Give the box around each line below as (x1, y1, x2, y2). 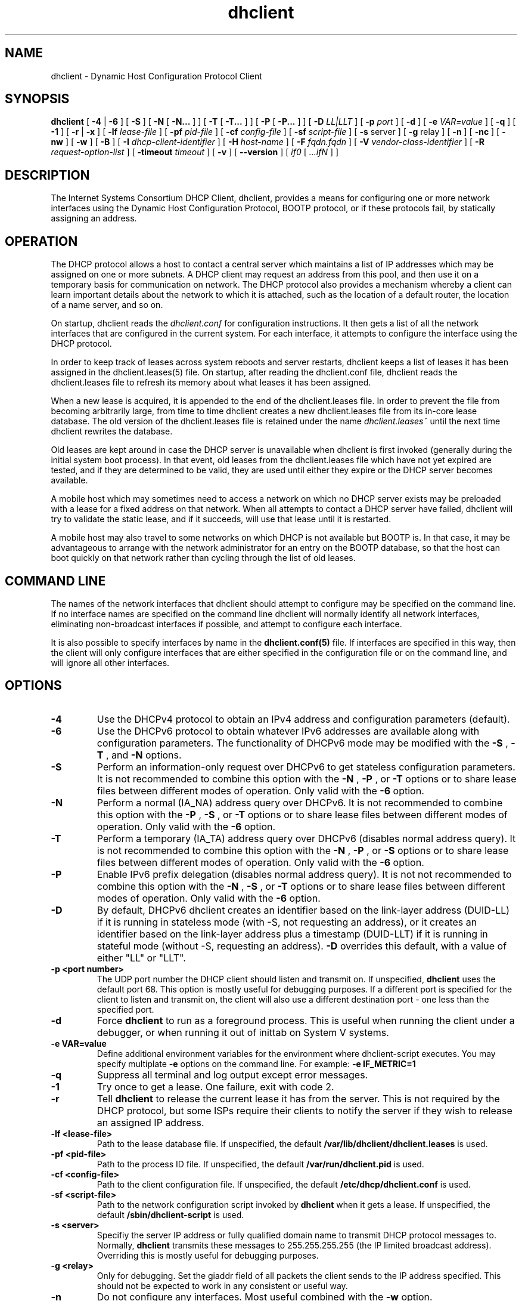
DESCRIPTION (5, 167, 90, 183)
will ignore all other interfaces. (51, 657, 170, 668)
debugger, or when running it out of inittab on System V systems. (97, 1026, 389, 1038)
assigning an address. (51, 213, 137, 224)
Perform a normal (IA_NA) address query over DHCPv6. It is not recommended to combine (97, 796, 503, 809)
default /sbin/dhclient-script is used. (97, 1209, 244, 1220)
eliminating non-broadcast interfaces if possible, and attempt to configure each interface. (51, 618, 402, 629)
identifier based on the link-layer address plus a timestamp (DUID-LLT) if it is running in (97, 927, 488, 940)
